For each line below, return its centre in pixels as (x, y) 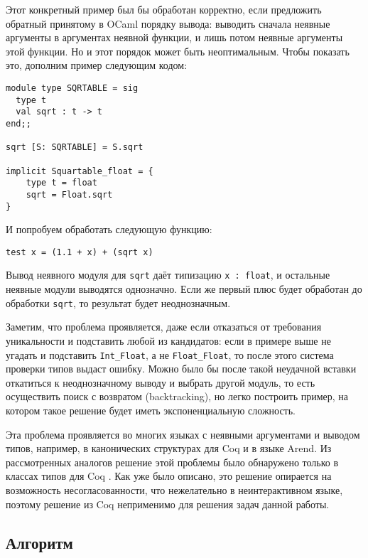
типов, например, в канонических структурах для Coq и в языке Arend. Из (169, 448)
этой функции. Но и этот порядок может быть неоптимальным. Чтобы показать (178, 51)
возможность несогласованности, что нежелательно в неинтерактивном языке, (174, 489)
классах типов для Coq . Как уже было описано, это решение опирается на (169, 476)
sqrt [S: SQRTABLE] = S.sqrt (75, 147)
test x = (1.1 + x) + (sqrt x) (80, 252)
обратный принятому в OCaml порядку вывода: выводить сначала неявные (168, 23)
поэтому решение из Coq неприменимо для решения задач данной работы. (168, 504)
